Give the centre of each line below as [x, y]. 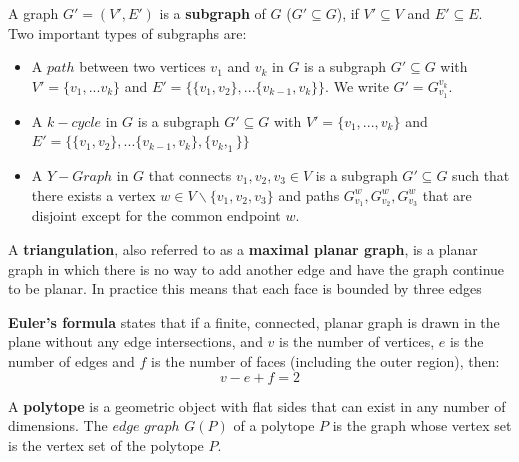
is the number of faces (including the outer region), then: [325, 361]
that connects [190, 175]
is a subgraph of [212, 13]
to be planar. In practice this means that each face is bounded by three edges [245, 288]
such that [481, 175]
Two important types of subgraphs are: [127, 32]
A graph [33, 13]
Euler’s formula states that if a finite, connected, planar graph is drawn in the [254, 321]
